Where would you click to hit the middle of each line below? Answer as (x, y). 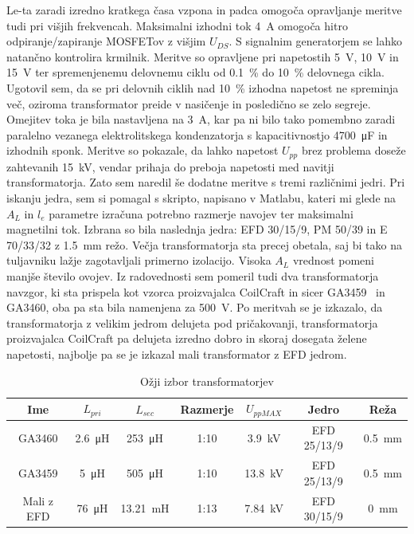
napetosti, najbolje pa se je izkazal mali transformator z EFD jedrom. (177, 353)
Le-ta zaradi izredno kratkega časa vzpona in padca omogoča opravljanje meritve (204, 10)
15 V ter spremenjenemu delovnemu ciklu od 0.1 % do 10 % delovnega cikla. (195, 72)
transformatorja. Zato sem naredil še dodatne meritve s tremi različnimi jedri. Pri (206, 182)
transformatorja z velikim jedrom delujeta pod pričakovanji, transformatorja (192, 322)
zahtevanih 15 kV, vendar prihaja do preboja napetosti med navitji (170, 166)
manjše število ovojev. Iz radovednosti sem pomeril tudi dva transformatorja (193, 275)
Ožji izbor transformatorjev (207, 381)
